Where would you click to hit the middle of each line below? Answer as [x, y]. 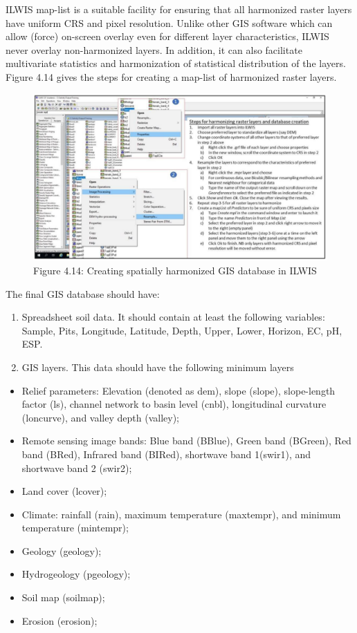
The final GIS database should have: [83, 293]
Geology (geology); [62, 550]
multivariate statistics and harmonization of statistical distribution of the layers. [176, 63]
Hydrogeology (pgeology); [76, 574]
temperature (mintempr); [75, 528]
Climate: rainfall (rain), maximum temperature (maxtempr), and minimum [181, 514]
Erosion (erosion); [59, 620]
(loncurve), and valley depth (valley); [100, 417]
